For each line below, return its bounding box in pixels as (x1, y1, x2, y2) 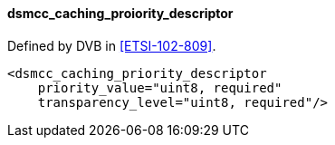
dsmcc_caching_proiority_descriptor (7, 5, 234, 21)
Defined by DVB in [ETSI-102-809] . (7, 37, 216, 53)
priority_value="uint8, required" (37, 80, 282, 95)
